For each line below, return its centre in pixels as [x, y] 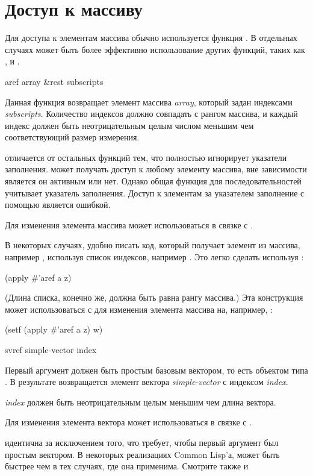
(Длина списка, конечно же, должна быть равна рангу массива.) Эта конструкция [154, 297]
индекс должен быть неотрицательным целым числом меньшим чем [129, 125]
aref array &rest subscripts [54, 81]
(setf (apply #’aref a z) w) [54, 329]
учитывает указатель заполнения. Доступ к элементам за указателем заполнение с [155, 193]
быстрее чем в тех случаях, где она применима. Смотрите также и [127, 466]
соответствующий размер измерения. [72, 137]
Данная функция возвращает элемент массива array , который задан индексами [149, 102]
